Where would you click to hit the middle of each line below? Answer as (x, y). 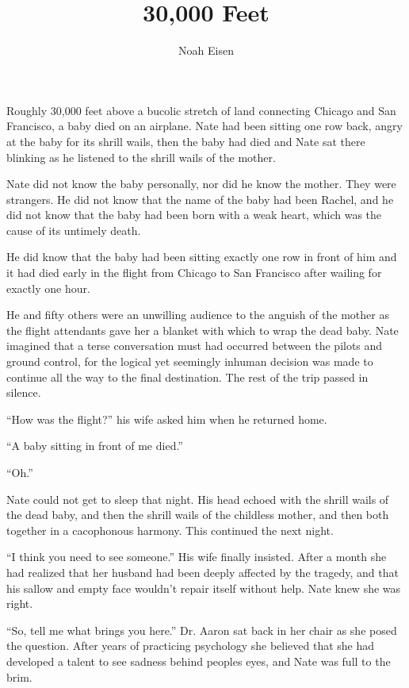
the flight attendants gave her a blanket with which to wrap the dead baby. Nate (203, 330)
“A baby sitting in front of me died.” (95, 446)
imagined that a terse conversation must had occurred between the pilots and (195, 346)
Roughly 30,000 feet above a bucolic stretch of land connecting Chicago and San (201, 110)
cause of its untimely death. (74, 230)
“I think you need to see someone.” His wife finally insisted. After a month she (197, 557)
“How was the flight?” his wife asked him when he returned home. (167, 419)
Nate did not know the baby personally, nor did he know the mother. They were (201, 184)
